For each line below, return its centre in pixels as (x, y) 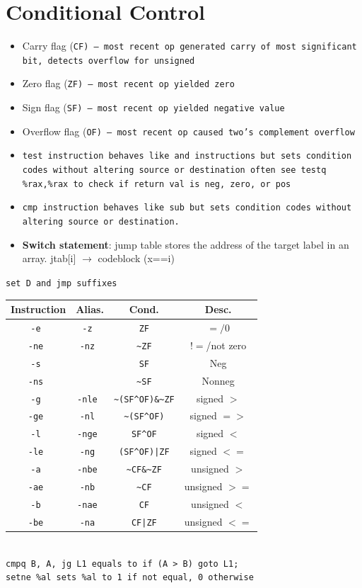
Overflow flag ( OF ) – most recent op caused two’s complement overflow (188, 131)
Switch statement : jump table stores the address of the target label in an (186, 244)
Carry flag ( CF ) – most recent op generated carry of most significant (189, 46)
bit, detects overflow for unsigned (109, 61)
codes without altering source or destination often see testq (174, 170)
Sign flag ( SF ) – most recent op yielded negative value (153, 107)
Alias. (90, 309)
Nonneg (218, 380)
